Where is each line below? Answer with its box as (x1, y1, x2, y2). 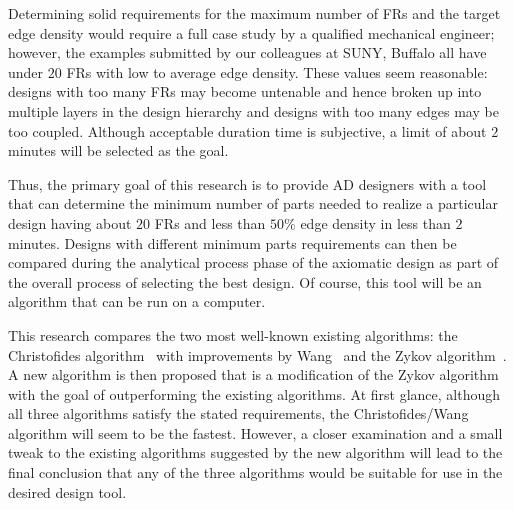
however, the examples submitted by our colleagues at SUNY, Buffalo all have (8, 42, 487, 63)
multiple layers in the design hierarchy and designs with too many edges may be (8, 100, 499, 121)
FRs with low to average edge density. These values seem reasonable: (66, 61, 488, 82)
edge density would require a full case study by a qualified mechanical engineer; (8, 22, 495, 43)
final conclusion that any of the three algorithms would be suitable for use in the (8, 462, 503, 483)
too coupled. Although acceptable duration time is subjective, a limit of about (8, 120, 487, 141)
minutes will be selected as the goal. (8, 140, 229, 161)
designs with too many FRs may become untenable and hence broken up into (8, 81, 482, 102)
